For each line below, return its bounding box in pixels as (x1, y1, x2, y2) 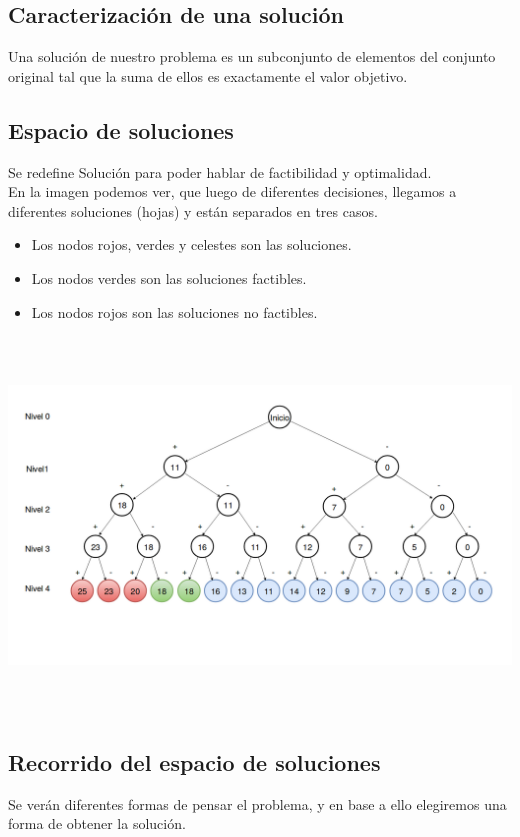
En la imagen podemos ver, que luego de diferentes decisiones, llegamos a (8, 181, 457, 202)
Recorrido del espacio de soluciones (8, 747, 381, 778)
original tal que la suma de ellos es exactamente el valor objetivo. (8, 65, 408, 86)
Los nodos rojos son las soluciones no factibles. (31, 301, 318, 322)
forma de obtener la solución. (8, 813, 186, 834)
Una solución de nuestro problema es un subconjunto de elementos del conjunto (8, 46, 496, 67)
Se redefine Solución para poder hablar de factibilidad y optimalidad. (8, 161, 432, 182)
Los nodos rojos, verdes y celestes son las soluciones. (31, 234, 352, 255)
